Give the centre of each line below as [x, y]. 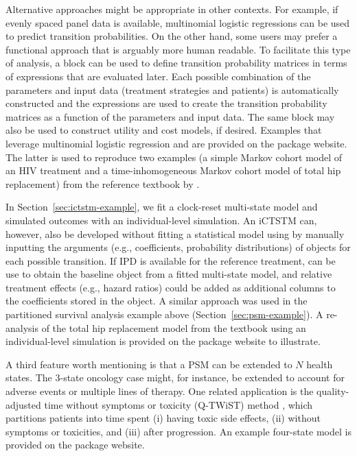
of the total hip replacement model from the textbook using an [174, 327]
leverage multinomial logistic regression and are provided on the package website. [176, 143]
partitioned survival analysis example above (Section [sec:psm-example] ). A [164, 314]
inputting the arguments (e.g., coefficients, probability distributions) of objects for [178, 247]
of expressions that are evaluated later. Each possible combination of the [158, 76]
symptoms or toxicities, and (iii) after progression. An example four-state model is [178, 431]
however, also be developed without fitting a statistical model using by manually [175, 233]
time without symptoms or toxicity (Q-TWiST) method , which [178, 404]
